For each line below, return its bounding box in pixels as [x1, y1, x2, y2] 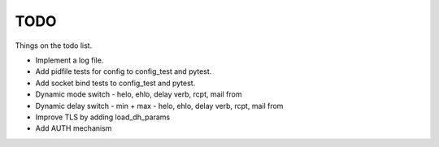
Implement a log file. [35, 55, 104, 65]
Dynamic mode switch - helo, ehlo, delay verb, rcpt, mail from [35, 89, 242, 99]
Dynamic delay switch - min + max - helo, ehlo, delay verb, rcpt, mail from [35, 101, 284, 110]
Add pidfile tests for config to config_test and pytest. [35, 67, 212, 76]
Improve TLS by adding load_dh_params [35, 112, 171, 122]
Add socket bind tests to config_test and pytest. [35, 78, 196, 88]
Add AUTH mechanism [35, 123, 112, 133]
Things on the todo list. [15, 41, 93, 50]
